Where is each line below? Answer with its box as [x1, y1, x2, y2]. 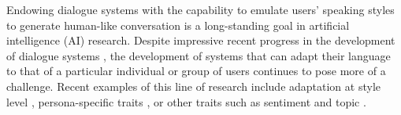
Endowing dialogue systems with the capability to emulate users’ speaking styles [6, 2, 395, 17]
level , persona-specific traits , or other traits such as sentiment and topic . [6, 93, 366, 110]
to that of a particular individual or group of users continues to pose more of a [6, 63, 386, 79]
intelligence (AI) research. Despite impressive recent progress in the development [6, 32, 395, 49]
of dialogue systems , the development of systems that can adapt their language [6, 47, 391, 63]
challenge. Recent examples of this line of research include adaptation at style [6, 77, 381, 94]
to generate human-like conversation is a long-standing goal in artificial [6, 16, 350, 33]
